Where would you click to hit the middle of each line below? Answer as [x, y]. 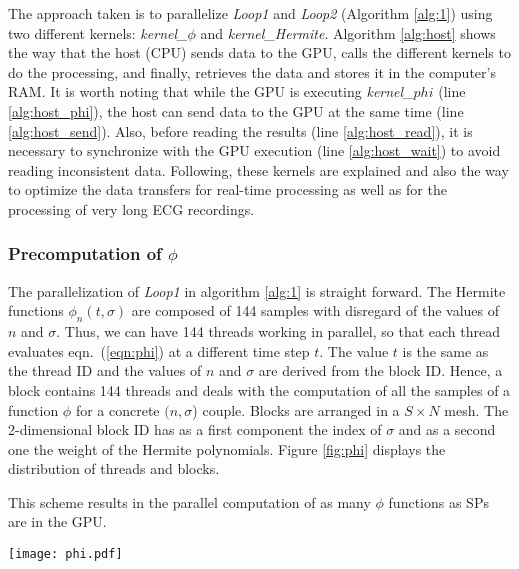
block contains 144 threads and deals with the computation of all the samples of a [259, 389]
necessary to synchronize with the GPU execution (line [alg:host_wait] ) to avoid [254, 150]
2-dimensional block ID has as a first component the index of [195, 429]
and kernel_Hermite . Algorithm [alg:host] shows [348, 32]
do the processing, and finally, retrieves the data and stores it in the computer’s [252, 71]
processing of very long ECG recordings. [131, 208]
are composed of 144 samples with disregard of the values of [315, 310]
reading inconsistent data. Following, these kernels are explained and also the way [258, 169]
